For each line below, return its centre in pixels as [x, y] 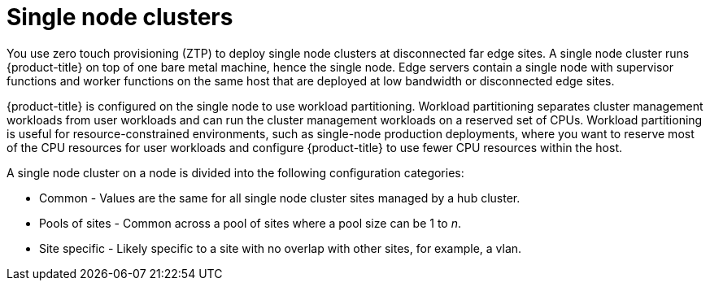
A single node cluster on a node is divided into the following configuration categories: [235, 172]
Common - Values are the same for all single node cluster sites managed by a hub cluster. [280, 198]
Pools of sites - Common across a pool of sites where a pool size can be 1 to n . [250, 223]
